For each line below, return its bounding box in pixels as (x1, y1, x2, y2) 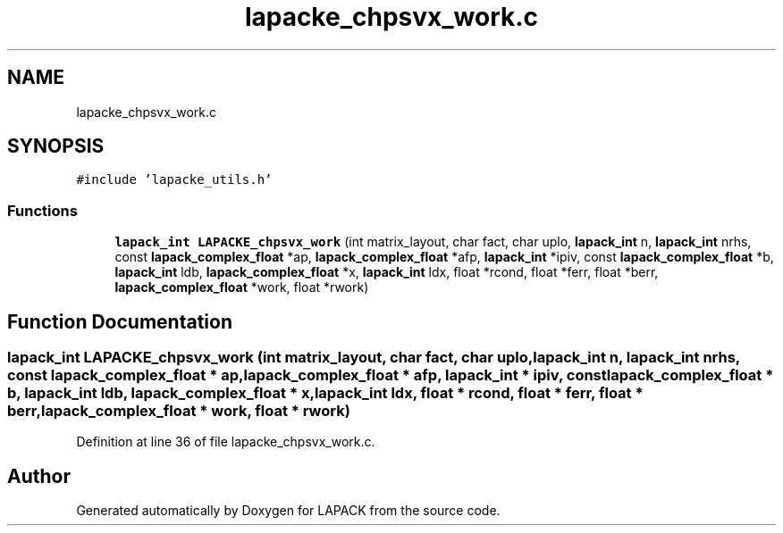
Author (7, 464, 71, 487)
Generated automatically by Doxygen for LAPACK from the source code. (76, 503, 501, 519)
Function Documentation (7, 310, 232, 333)
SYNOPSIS (7, 135, 105, 158)
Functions (7, 201, 78, 220)
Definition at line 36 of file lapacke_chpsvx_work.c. (76, 434, 375, 450)
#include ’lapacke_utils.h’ (76, 172, 273, 187)
